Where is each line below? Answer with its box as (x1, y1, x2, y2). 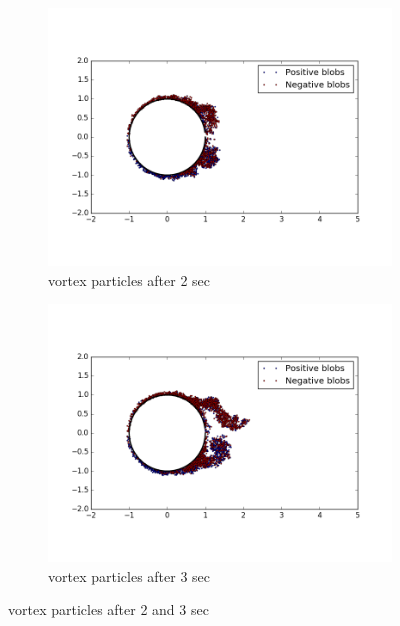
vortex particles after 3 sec (48, 565, 211, 586)
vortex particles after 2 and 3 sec (8, 599, 209, 620)
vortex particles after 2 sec (48, 269, 211, 290)
